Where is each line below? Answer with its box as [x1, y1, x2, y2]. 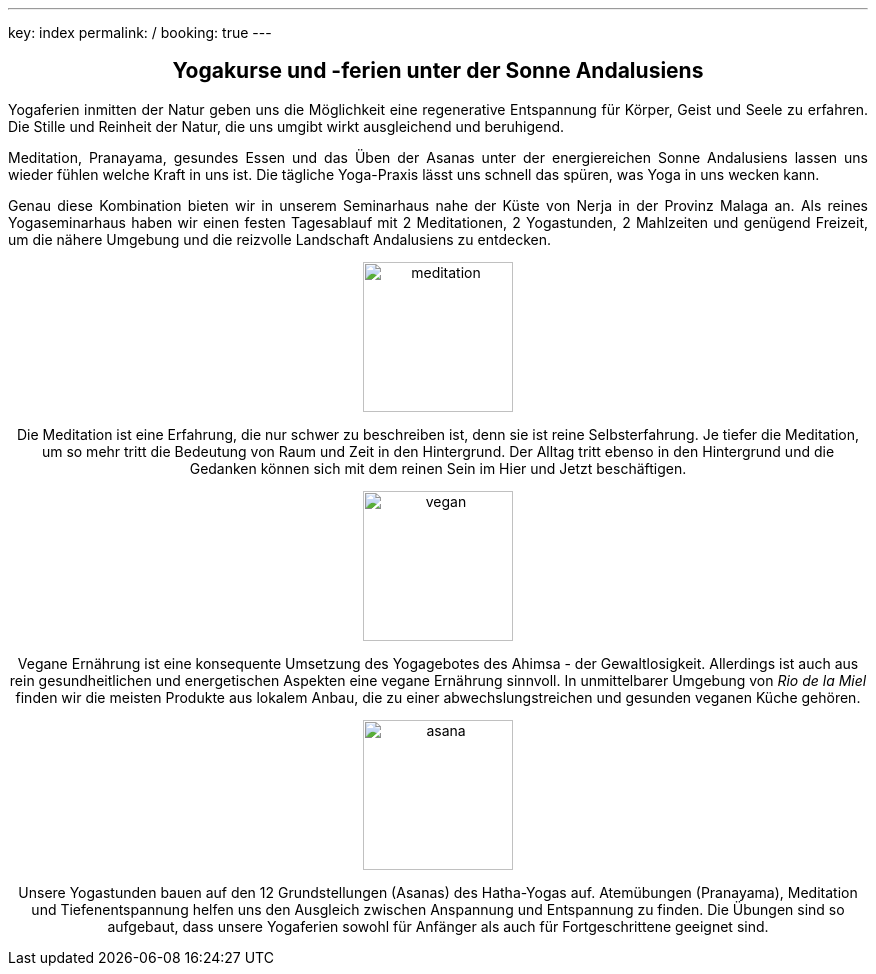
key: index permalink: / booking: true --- [8, 24, 272, 41]
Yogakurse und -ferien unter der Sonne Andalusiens [172, 58, 704, 84]
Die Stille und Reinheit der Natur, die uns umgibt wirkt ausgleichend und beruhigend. [8, 117, 565, 135]
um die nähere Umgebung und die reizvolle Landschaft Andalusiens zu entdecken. [8, 230, 551, 248]
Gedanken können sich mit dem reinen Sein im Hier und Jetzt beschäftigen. [189, 459, 687, 477]
